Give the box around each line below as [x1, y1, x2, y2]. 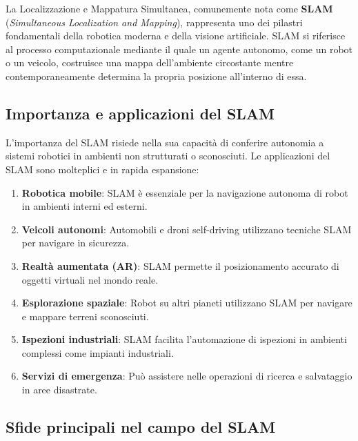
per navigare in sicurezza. [21, 235, 130, 250]
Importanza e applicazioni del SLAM [6, 102, 275, 124]
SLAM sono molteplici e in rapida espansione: [6, 161, 199, 176]
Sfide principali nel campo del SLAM [6, 416, 276, 438]
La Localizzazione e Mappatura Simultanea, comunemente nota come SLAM [6, 1, 333, 15]
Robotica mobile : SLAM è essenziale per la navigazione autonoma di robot [21, 185, 348, 199]
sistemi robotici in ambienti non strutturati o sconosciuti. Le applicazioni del [6, 148, 330, 163]
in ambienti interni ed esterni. [21, 199, 148, 213]
